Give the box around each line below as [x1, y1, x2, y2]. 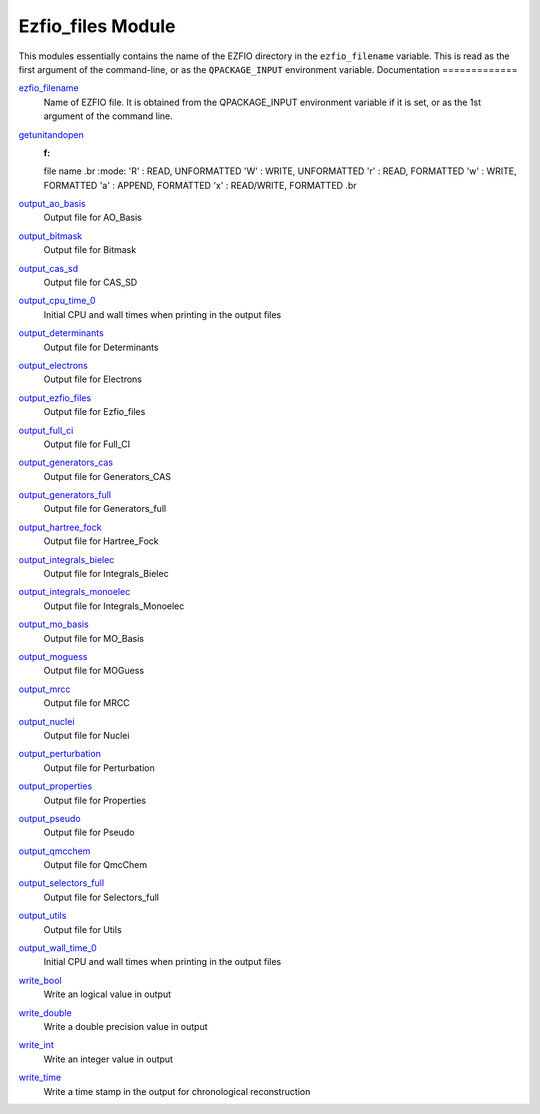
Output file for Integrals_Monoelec [43, 600, 185, 612]
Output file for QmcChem [43, 859, 148, 871]
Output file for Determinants [43, 341, 159, 353]
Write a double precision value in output [43, 1020, 209, 1032]
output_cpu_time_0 [18, 295, 96, 307]
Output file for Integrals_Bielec [43, 568, 169, 580]
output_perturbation [18, 748, 102, 760]
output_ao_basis [18, 198, 86, 210]
